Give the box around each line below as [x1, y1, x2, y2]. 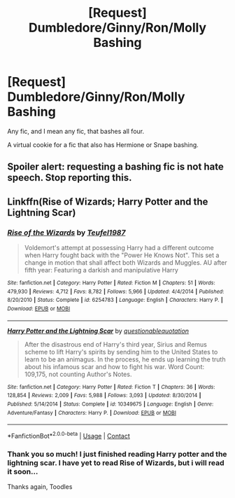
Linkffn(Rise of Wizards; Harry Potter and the [7, 195, 208, 207]
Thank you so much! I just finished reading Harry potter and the [7, 449, 227, 459]
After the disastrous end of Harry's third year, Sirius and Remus [24, 340, 208, 348]
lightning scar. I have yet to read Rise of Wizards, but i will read [7, 457, 225, 467]
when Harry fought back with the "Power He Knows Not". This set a [24, 251, 220, 260]
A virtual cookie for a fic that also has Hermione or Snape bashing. [7, 140, 199, 148]
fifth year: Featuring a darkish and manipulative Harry [24, 266, 178, 275]
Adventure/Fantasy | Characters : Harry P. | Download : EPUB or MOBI [7, 409, 177, 416]
